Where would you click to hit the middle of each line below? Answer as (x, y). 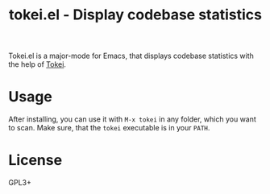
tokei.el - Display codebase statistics (135, 15)
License (35, 161)
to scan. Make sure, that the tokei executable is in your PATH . (109, 128)
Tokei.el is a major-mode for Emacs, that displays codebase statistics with (131, 56)
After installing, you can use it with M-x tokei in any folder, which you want (132, 119)
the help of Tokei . (37, 64)
